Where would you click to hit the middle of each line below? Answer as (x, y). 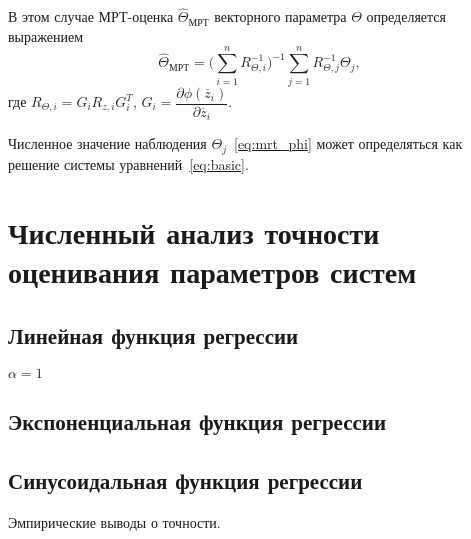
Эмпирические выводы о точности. (114, 521)
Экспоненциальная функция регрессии (197, 421)
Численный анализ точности (194, 232)
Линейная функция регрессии (153, 335)
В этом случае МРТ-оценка (91, 16)
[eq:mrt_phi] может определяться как (348, 143)
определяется (406, 16)
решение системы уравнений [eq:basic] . (128, 163)
